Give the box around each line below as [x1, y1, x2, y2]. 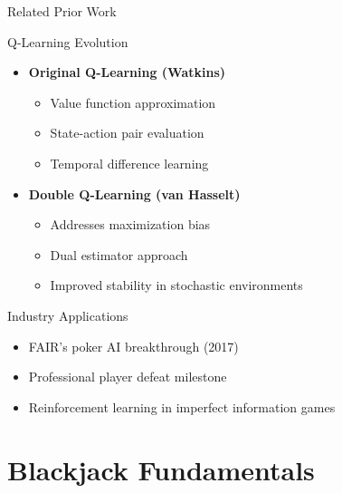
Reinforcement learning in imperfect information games [28, 397, 336, 416]
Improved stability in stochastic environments [50, 275, 303, 295]
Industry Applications [7, 305, 128, 324]
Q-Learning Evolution [7, 32, 128, 51]
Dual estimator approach [50, 245, 188, 264]
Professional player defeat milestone [28, 367, 227, 386]
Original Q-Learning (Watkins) [28, 63, 226, 82]
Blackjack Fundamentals [7, 450, 315, 488]
